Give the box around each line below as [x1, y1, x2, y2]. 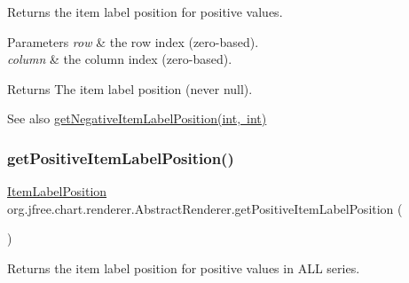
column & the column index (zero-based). [7, 50, 232, 68]
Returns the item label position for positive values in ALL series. [7, 258, 360, 277]
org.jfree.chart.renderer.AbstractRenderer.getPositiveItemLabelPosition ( [7, 199, 403, 217]
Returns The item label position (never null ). [7, 79, 253, 98]
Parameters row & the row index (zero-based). [7, 32, 259, 51]
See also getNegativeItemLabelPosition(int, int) [7, 109, 267, 128]
